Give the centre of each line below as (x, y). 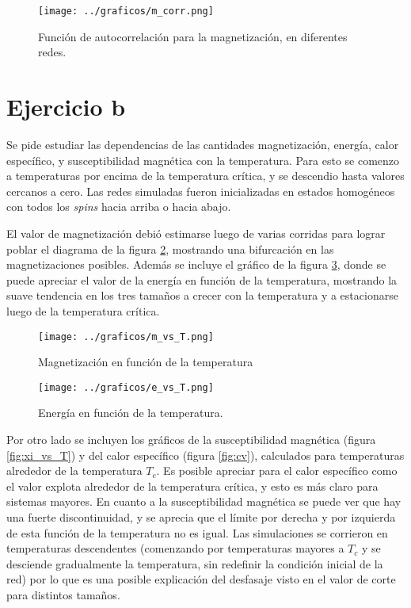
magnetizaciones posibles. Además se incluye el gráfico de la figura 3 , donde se (196, 264)
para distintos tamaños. (63, 594)
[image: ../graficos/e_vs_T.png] (126, 387)
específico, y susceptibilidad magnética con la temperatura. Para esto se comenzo (203, 160)
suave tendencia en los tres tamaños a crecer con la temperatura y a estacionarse (202, 295)
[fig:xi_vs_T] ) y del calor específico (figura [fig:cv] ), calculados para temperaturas (205, 455)
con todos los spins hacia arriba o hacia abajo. (119, 206)
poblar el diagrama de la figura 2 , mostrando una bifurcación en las (170, 249)
